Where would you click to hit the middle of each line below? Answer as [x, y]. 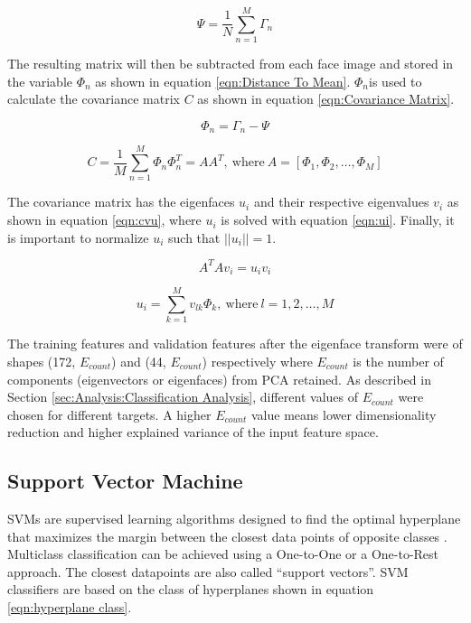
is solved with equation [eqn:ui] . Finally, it [338, 220]
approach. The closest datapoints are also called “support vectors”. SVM [208, 571]
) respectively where [257, 361]
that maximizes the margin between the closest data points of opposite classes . [227, 536]
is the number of [398, 361]
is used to [396, 81]
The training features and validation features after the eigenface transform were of [235, 344]
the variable [40, 81]
